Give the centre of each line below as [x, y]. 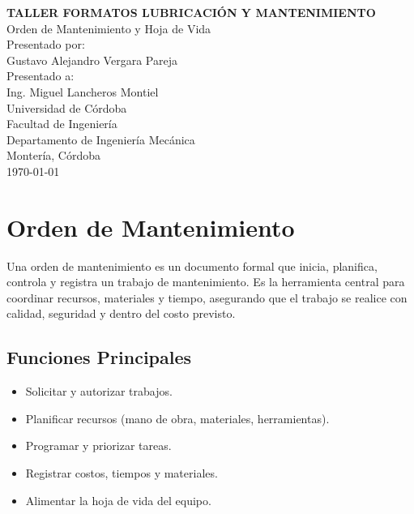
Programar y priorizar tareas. [98, 445]
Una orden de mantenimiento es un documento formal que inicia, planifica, [192, 266]
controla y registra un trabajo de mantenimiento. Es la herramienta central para [206, 282]
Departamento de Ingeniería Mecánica [101, 139]
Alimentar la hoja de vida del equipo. [118, 500]
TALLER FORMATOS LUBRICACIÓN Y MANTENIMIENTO [191, 12]
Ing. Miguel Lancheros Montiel [83, 91]
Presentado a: [41, 76]
